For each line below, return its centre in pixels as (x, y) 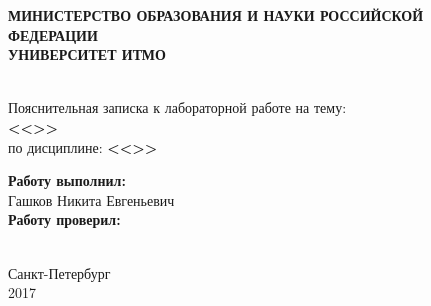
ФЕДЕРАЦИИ (53, 34)
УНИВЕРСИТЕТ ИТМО (87, 54)
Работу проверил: (64, 219)
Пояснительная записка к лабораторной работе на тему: (177, 107)
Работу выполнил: (67, 180)
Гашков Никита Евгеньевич (91, 199)
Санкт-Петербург (59, 272)
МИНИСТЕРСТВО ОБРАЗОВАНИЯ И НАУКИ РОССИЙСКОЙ (216, 15)
